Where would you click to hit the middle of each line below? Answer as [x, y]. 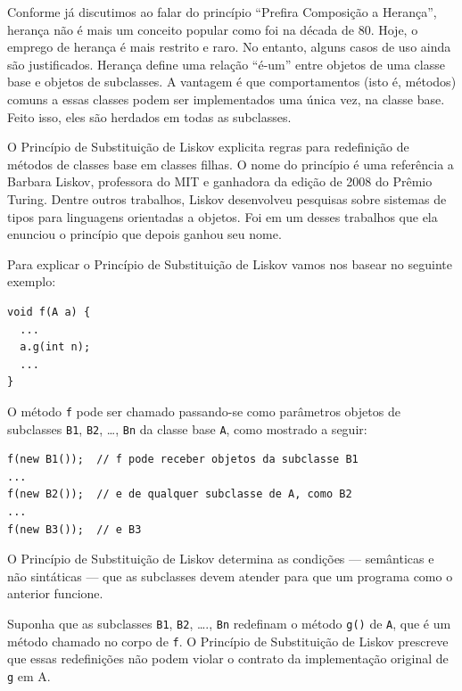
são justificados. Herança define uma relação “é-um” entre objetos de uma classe [226, 64]
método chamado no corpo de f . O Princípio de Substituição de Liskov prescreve [228, 641]
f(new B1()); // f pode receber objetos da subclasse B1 [183, 460]
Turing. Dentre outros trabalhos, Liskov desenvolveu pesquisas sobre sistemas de [227, 198]
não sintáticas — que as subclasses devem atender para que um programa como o [230, 576]
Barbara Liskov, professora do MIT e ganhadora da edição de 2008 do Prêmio [220, 181]
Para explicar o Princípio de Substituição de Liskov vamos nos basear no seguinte [230, 263]
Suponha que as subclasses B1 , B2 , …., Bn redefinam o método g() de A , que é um [229, 623]
